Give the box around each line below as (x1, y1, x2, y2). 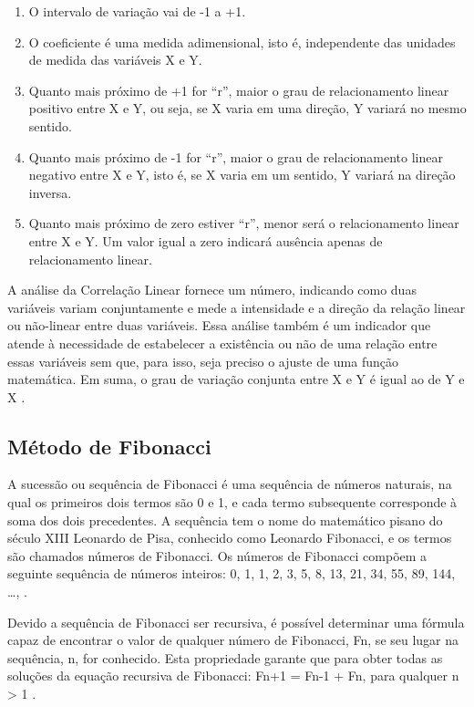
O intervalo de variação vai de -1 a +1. (28, 2, 246, 20)
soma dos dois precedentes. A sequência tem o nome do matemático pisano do (7, 510, 443, 529)
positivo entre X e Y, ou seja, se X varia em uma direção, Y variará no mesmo (28, 99, 467, 118)
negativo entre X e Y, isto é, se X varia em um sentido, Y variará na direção (28, 165, 456, 184)
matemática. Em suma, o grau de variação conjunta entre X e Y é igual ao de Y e (7, 369, 465, 389)
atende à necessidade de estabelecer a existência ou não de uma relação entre (7, 333, 438, 352)
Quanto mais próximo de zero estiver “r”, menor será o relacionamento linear (28, 213, 459, 233)
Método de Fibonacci (7, 431, 211, 460)
